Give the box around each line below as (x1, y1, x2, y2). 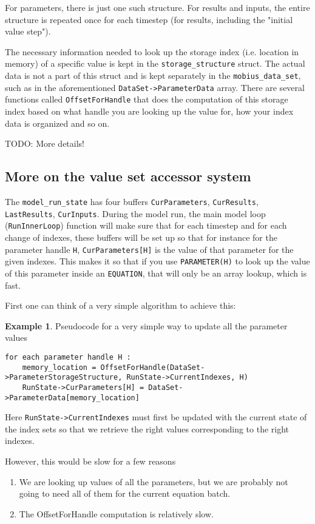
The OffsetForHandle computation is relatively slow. (19, 507, 214, 520)
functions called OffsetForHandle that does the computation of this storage (5, 93, 288, 106)
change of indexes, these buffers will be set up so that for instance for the (5, 230, 277, 243)
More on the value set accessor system (5, 167, 251, 186)
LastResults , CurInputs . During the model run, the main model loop (5, 207, 266, 220)
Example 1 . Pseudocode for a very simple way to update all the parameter (5, 319, 288, 332)
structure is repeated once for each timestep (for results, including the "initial (5, 13, 293, 25)
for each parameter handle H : (5, 352, 131, 361)
